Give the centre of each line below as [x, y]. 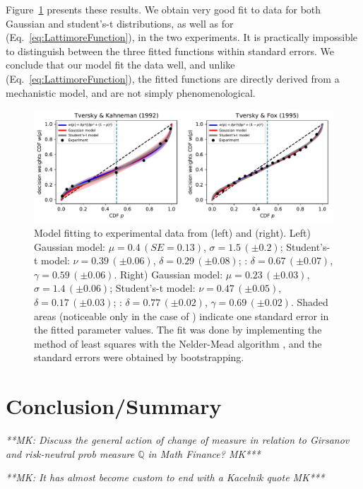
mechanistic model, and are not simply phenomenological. [131, 92]
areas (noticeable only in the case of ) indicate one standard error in [181, 316]
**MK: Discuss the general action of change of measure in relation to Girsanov [178, 440]
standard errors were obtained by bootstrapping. [139, 357]
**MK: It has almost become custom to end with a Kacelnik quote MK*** [165, 477]
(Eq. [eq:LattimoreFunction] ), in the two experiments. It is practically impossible [182, 37]
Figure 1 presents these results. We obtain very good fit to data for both [163, 9]
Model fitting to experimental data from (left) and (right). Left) [172, 232]
